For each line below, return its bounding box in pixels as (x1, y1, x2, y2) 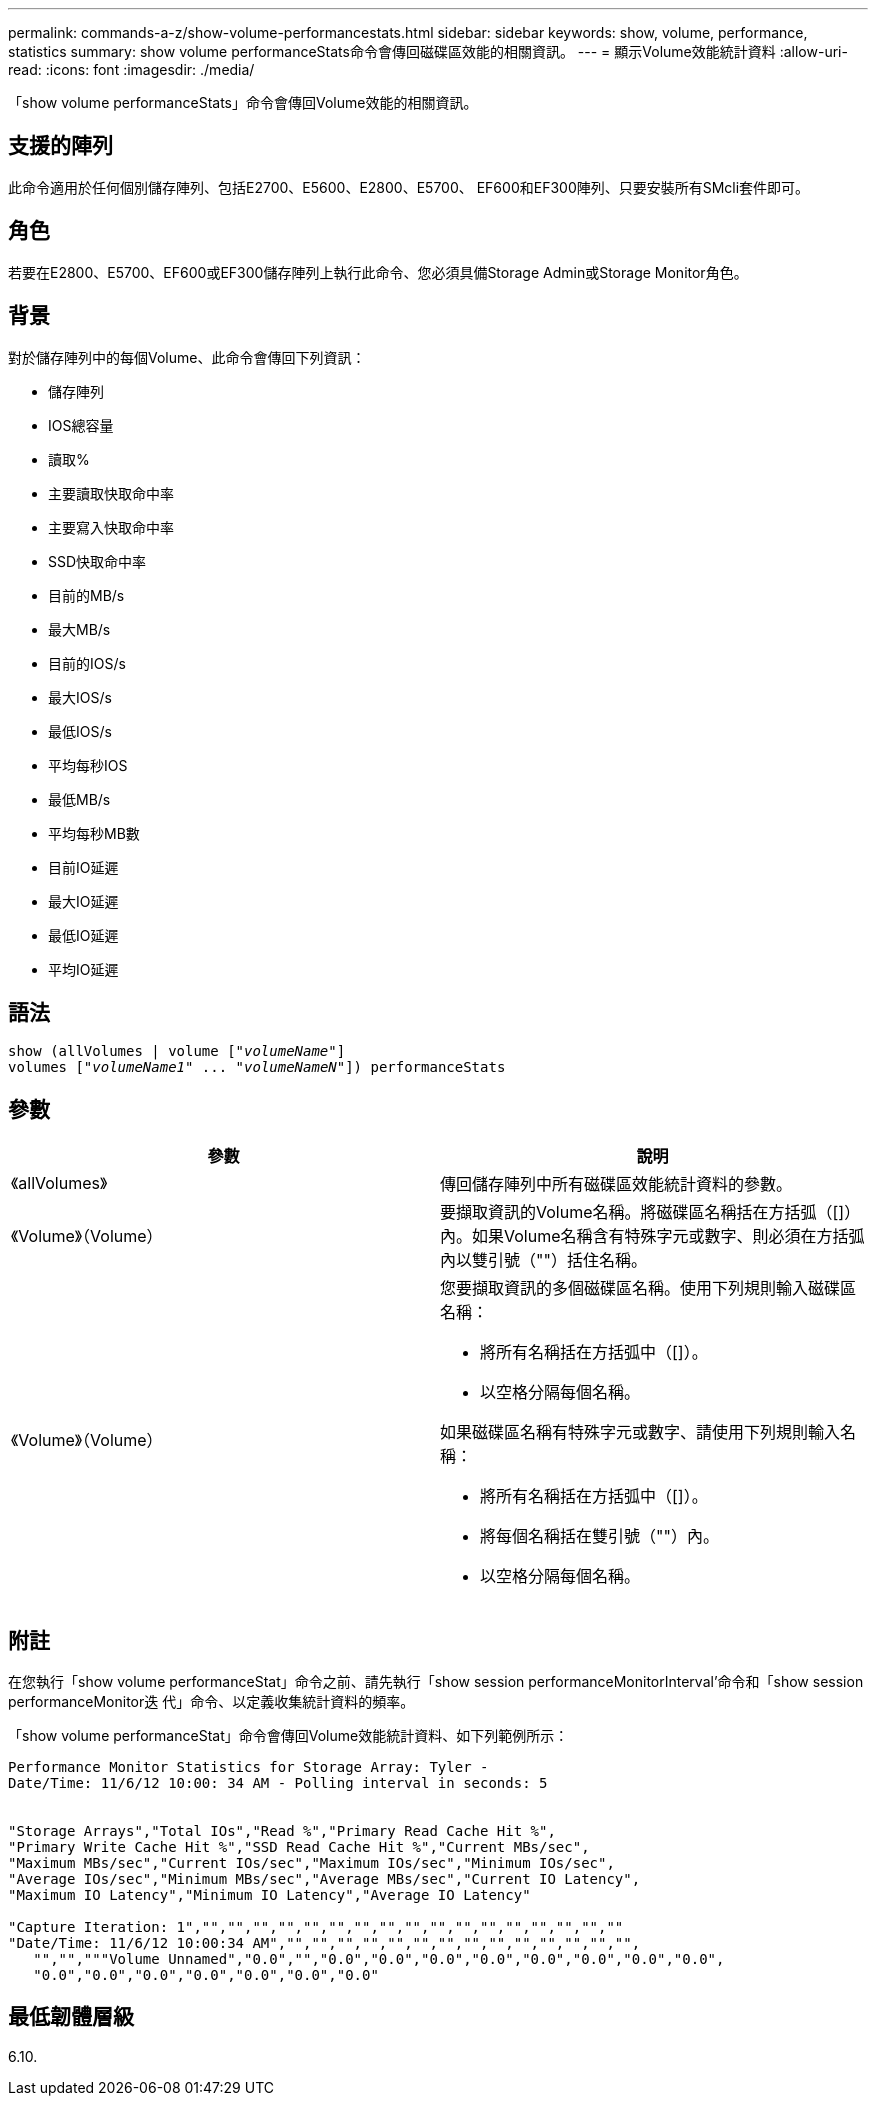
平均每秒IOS (48, 756, 128, 774)
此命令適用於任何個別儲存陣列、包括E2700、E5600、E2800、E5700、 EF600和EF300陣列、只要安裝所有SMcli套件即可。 (8, 178, 810, 196)
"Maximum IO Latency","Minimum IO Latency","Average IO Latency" (8, 1887, 531, 1904)
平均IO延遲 (48, 960, 119, 978)
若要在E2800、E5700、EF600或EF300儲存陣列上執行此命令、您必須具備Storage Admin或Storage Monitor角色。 (8, 263, 748, 281)
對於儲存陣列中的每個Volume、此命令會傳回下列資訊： (8, 348, 366, 366)
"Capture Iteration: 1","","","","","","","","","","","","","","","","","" (8, 1919, 624, 1936)
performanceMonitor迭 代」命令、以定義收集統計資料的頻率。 (8, 1693, 415, 1711)
